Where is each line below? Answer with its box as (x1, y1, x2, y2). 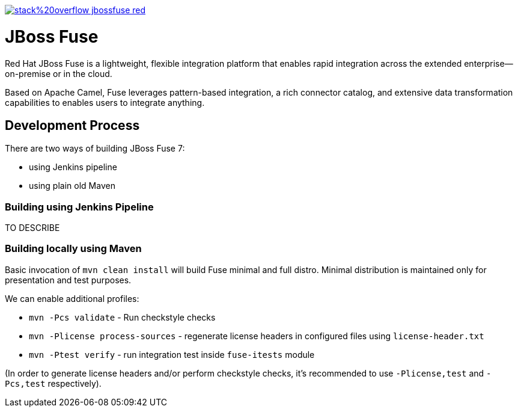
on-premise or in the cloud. (5, 68, 112, 79)
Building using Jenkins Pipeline (5, 200, 154, 213)
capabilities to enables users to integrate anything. (5, 97, 205, 108)
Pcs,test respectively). (5, 378, 102, 389)
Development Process (5, 117, 140, 133)
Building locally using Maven (5, 242, 142, 255)
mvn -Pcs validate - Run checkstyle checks (29, 312, 216, 322)
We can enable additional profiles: (5, 293, 139, 304)
